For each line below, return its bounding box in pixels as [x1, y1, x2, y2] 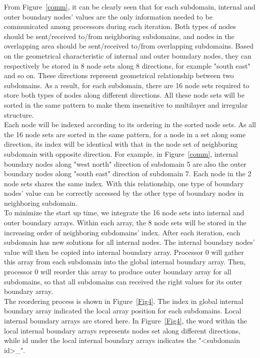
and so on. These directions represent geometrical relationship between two [4, 70, 234, 81]
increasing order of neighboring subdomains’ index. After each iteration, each [4, 227, 240, 237]
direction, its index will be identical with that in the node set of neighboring [4, 139, 238, 149]
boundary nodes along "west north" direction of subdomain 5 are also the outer [4, 158, 246, 169]
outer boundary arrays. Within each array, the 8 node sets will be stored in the [4, 217, 246, 228]
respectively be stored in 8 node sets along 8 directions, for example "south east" [4, 60, 250, 71]
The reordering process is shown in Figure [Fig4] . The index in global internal [4, 295, 243, 306]
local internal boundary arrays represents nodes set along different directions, [4, 325, 240, 335]
